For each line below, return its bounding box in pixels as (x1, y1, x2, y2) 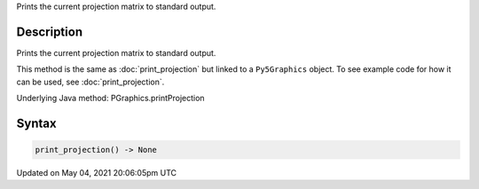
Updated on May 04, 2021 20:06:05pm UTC (16, 168, 177, 178)
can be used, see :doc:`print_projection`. (16, 76, 165, 87)
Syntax (16, 115, 57, 130)
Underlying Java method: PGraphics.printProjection (16, 93, 205, 104)
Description (16, 24, 83, 39)
